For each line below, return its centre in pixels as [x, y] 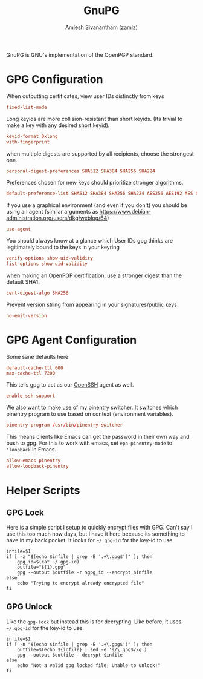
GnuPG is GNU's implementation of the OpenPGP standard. [80, 54]
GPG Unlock [29, 607]
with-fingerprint [28, 142]
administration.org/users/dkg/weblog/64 [57, 218]
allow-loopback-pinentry [37, 466]
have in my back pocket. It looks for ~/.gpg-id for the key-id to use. [90, 540]
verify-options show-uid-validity [50, 258]
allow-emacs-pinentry [34, 461]
